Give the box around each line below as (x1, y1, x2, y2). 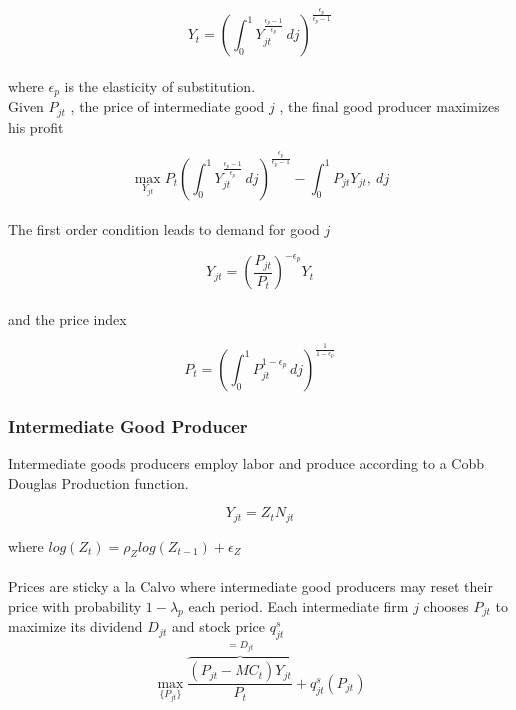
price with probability (8, 595, 142, 616)
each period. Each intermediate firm (188, 595, 409, 616)
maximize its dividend (8, 616, 143, 637)
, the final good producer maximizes (279, 96, 500, 117)
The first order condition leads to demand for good (8, 219, 320, 240)
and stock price (171, 616, 266, 637)
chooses (423, 595, 469, 616)
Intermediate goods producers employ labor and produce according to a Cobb (8, 453, 485, 474)
